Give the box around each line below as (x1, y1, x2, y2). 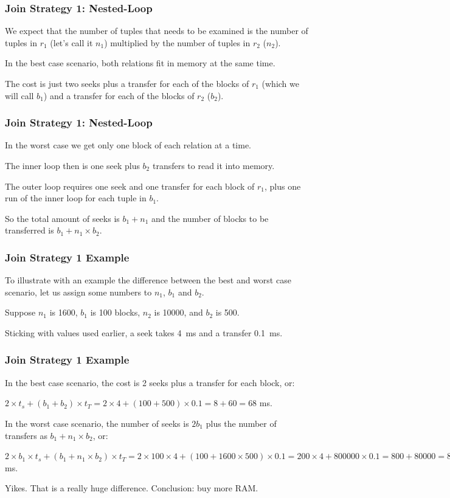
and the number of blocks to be (151, 212, 269, 224)
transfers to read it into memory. (152, 159, 275, 171)
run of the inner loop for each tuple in (5, 192, 147, 204)
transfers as (5, 429, 47, 441)
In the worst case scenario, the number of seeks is (5, 417, 189, 429)
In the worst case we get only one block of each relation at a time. (5, 139, 251, 151)
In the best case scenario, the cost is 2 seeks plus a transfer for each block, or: (5, 376, 295, 389)
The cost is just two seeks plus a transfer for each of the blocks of (5, 77, 249, 89)
